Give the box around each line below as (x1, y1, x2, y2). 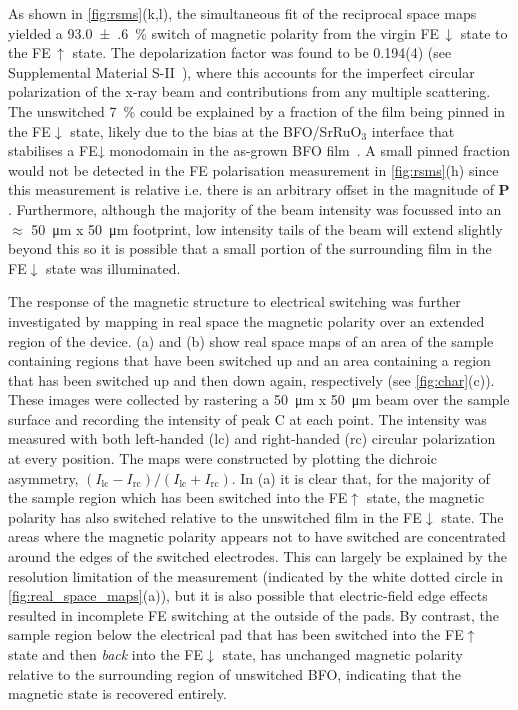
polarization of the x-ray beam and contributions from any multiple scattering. (8, 81, 491, 102)
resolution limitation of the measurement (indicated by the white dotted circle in (8, 565, 503, 586)
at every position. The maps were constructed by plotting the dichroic (8, 448, 437, 469)
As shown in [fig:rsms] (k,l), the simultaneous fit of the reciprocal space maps (8, 3, 477, 23)
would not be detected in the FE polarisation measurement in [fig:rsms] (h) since (8, 159, 499, 180)
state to (460, 22, 508, 43)
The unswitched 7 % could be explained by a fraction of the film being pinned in (8, 100, 506, 121)
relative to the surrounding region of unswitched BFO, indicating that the (8, 663, 462, 684)
